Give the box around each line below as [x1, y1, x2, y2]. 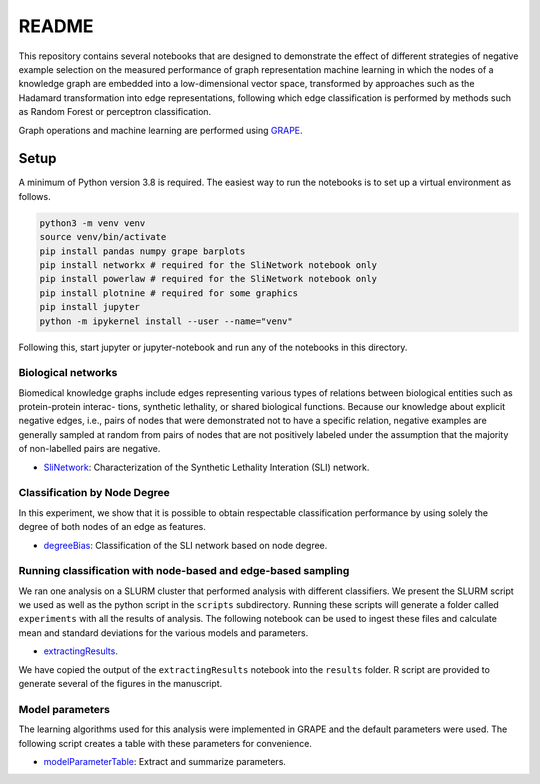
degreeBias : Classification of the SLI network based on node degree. [43, 539, 328, 551]
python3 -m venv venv [39, 217, 146, 229]
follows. [18, 190, 51, 202]
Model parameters [18, 702, 110, 716]
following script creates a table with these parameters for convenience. [18, 737, 312, 749]
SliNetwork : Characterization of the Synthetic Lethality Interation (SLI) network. [43, 461, 370, 473]
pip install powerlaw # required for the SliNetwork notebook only [39, 273, 378, 285]
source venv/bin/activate [39, 231, 167, 243]
